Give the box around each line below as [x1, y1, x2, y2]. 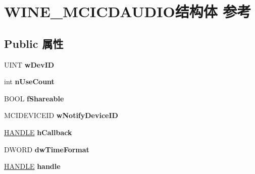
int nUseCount [4, 76, 55, 87]
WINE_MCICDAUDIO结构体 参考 [4, 1, 251, 22]
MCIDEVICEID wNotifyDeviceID [4, 110, 118, 121]
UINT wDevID [4, 59, 55, 70]
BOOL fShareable [4, 93, 64, 103]
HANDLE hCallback [4, 127, 72, 137]
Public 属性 [4, 35, 64, 51]
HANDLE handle [4, 161, 61, 171]
